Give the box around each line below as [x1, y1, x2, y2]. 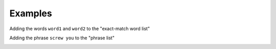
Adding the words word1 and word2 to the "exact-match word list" [9, 26, 150, 32]
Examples [9, 8, 52, 19]
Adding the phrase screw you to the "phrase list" [9, 35, 115, 41]
